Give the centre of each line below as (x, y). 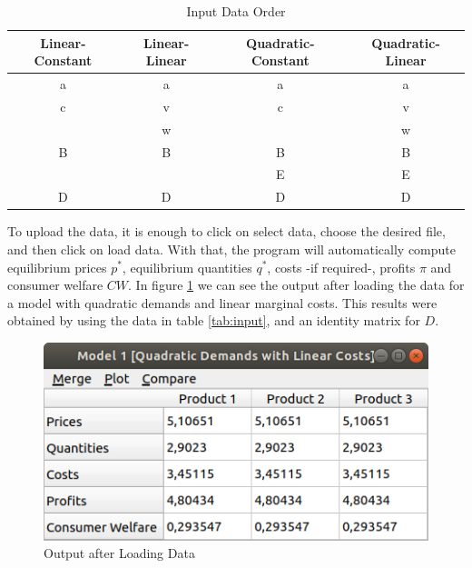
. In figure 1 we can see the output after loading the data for (296, 285)
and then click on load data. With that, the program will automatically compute (232, 249)
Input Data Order (236, 11)
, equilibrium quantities (187, 267)
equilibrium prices (57, 267)
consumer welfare (55, 285)
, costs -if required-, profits (341, 267)
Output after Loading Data (119, 553)
